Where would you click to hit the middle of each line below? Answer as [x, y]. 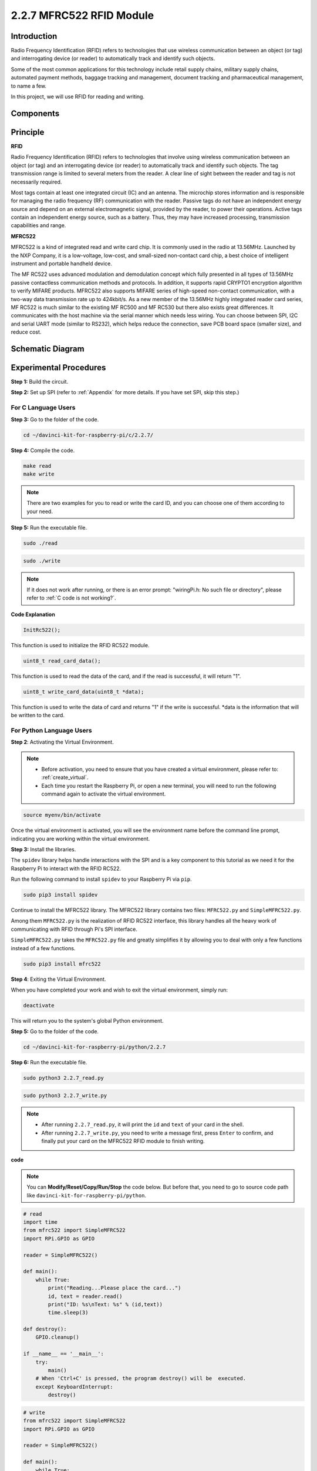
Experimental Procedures [58, 367]
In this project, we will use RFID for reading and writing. [78, 96]
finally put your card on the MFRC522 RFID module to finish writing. [123, 1141]
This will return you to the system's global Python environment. [87, 1020]
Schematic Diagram [48, 349]
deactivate [39, 1005]
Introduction [34, 36]
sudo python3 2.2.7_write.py [65, 1095]
